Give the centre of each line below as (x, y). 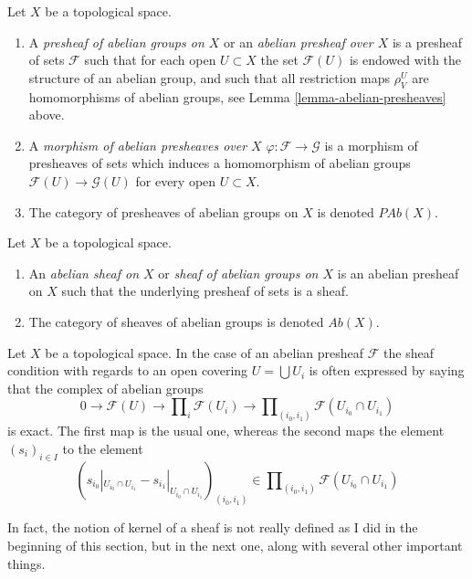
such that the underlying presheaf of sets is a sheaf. (205, 291)
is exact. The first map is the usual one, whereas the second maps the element (226, 431)
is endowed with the (405, 60)
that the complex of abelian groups (105, 388)
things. (26, 563)
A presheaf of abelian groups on (116, 42)
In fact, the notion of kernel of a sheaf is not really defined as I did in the (213, 527)
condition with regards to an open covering (128, 370)
